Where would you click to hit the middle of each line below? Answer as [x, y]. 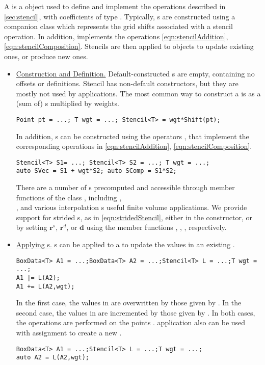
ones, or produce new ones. [46, 56]
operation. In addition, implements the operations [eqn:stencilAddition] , [116, 36]
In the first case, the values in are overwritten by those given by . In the [129, 303]
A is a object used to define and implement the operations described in [115, 6]
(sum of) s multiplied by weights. [68, 103]
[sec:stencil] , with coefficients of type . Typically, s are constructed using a [120, 16]
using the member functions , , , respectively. [156, 227]
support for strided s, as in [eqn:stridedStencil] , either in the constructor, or [134, 217]
